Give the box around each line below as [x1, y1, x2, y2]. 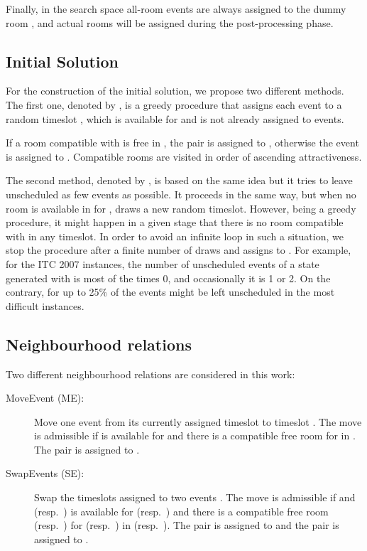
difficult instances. [6, 298, 84, 313]
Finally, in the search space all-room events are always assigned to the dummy [6, 1, 346, 16]
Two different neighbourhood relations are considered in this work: [6, 366, 295, 381]
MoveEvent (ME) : [6, 390, 84, 405]
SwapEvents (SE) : [6, 466, 84, 481]
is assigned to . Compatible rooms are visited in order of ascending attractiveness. [6, 149, 362, 164]
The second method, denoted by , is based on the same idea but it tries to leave [6, 173, 353, 188]
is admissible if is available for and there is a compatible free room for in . [34, 428, 356, 443]
